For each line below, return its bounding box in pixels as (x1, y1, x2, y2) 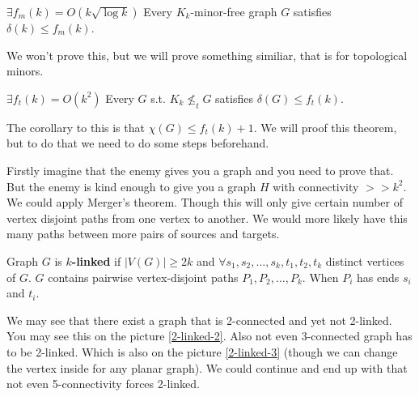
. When (302, 268, 339, 285)
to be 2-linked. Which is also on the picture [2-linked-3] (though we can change (6, 343, 398, 360)
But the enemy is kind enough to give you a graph (6, 177, 256, 194)
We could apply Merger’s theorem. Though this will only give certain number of (6, 194, 403, 211)
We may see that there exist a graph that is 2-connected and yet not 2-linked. (6, 311, 392, 328)
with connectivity (273, 177, 359, 194)
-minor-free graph (190, 3, 277, 19)
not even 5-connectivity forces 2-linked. (6, 375, 200, 392)
